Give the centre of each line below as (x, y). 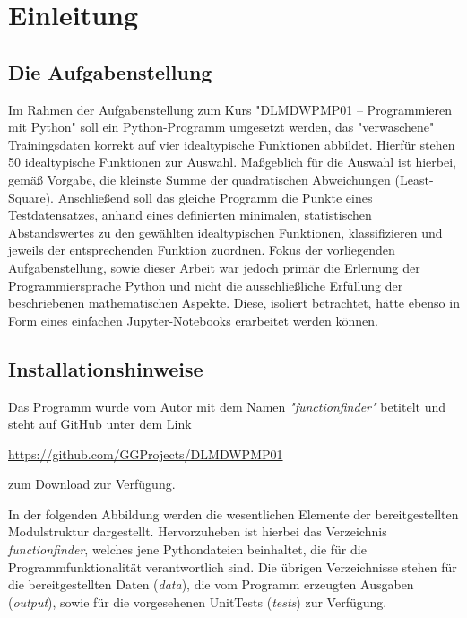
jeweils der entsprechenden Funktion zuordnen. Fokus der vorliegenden (202, 250)
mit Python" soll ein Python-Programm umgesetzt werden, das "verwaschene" (221, 127)
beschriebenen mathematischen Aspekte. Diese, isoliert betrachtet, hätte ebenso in (234, 303)
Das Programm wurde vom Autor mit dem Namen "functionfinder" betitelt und (227, 406)
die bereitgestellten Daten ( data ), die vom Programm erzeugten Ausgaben (211, 584)
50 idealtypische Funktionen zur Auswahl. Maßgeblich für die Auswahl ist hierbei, (232, 162)
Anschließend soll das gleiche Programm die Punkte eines (215, 197)
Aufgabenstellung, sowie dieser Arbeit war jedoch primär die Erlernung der (214, 267)
